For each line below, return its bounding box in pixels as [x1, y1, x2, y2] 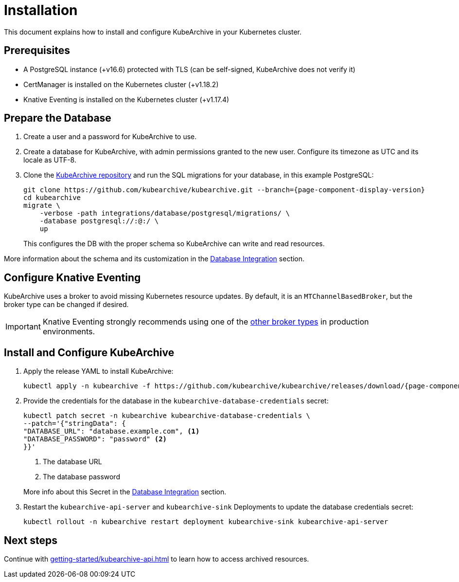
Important [5, 322, 41, 332]
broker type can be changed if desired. [4, 300, 129, 309]
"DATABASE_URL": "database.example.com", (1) [23, 427, 200, 436]
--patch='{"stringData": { [23, 419, 126, 428]
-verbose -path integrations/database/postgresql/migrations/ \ [39, 209, 290, 218]
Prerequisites [4, 44, 70, 57]
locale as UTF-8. [23, 156, 76, 164]
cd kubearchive [23, 194, 81, 202]
